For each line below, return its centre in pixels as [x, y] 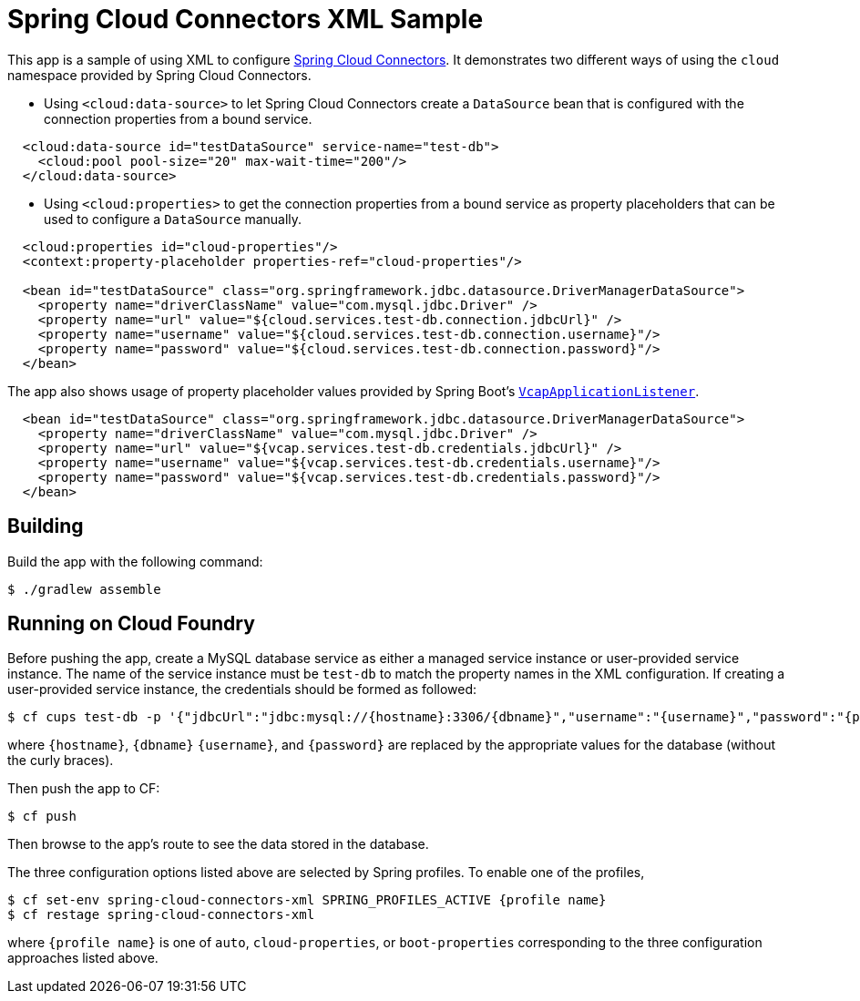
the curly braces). [61, 761]
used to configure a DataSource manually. [173, 219]
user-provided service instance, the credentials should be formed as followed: [242, 689]
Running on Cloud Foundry [131, 624]
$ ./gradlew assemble [84, 589]
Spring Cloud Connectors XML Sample [246, 19]
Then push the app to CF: [84, 789]
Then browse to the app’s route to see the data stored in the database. [218, 844]
